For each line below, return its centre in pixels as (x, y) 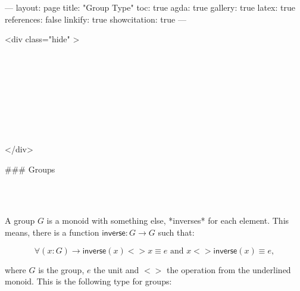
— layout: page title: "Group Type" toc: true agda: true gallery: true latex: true (150, 7)
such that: (176, 232)
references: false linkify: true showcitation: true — (96, 19)
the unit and (116, 269)
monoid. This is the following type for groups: (88, 281)
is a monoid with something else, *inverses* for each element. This (168, 220)
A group (20, 220)
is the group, (61, 269)
